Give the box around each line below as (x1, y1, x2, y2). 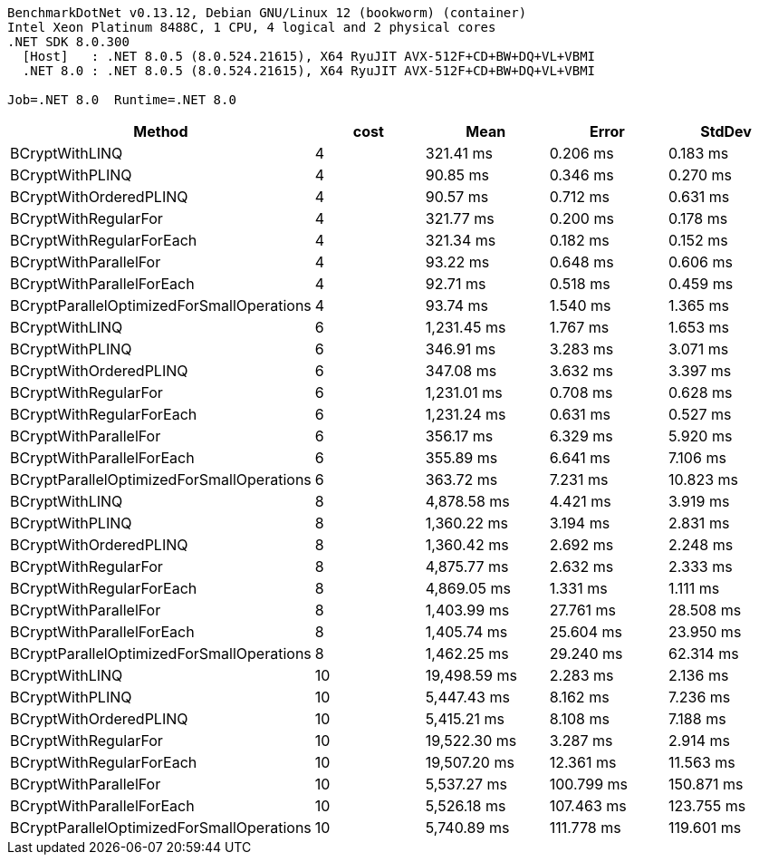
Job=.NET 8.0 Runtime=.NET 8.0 (7, 92, 236, 107)
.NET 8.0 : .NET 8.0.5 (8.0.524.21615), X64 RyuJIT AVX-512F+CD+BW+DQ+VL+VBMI (22, 63, 596, 78)
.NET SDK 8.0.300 (7, 34, 130, 49)
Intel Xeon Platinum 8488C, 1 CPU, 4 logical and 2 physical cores (7, 20, 496, 34)
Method (133, 122, 188, 140)
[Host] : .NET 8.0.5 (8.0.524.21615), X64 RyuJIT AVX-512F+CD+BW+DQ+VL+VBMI (22, 49, 596, 63)
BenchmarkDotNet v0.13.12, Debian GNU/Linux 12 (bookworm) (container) (7, 5, 527, 20)
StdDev (700, 122, 752, 140)
